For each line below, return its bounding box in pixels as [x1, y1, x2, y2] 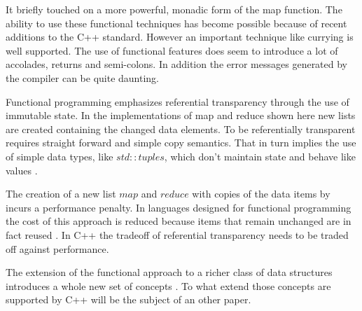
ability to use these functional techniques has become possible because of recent [6, 15, 347, 30]
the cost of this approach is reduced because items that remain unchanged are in [6, 214, 351, 228]
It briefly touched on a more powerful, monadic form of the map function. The [6, 2, 342, 16]
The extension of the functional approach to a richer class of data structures [6, 265, 333, 279]
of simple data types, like [6, 148, 113, 163]
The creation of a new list [6, 186, 116, 201]
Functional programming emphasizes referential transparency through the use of [6, 94, 349, 109]
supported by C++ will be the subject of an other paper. [6, 292, 251, 307]
